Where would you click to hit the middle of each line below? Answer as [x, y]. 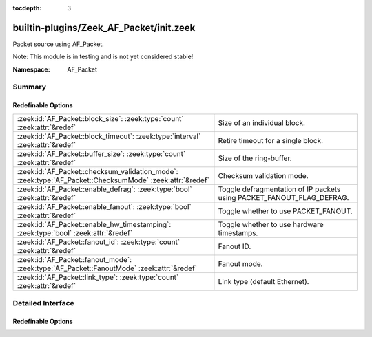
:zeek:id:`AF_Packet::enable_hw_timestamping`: [94, 224]
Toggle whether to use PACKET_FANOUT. [285, 211]
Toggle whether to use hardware [271, 224]
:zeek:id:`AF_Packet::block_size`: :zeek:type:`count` [100, 118]
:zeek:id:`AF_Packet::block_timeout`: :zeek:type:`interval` [109, 136]
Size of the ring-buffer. [255, 158]
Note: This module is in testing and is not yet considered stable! [103, 57]
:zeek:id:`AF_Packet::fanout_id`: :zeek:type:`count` [99, 242]
